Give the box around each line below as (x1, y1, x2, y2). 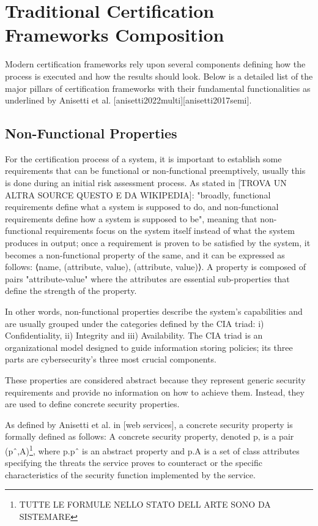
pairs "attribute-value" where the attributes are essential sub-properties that (5, 272, 290, 285)
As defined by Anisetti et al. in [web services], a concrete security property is (5, 418, 293, 430)
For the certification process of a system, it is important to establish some (5, 152, 282, 165)
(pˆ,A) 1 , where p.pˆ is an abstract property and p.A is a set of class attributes (5, 442, 300, 457)
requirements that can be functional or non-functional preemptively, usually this (5, 164, 306, 177)
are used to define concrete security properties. (5, 397, 180, 410)
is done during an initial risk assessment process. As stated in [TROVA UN (5, 176, 287, 189)
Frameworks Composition (5, 22, 224, 47)
